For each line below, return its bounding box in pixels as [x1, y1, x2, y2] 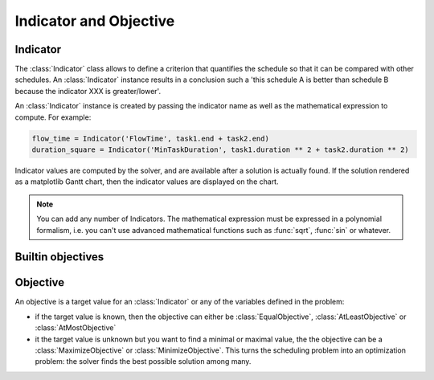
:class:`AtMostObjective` [35, 323, 117, 333]
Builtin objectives [14, 250, 104, 264]
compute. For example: [14, 112, 92, 122]
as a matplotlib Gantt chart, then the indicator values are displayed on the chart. [14, 177, 279, 186]
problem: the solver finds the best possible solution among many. [35, 357, 252, 366]
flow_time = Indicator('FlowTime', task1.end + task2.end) [31, 133, 269, 143]
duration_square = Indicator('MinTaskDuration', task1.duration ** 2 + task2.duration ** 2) [31, 145, 409, 154]
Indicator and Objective [14, 12, 175, 30]
